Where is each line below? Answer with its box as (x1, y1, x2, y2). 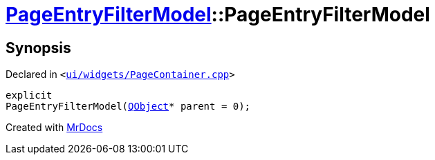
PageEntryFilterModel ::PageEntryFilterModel (6, 3, 430, 26)
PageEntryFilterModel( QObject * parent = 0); (6, 101, 251, 112)
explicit (6, 90, 53, 101)
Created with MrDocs (6, 121, 103, 134)
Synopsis (6, 39, 71, 57)
